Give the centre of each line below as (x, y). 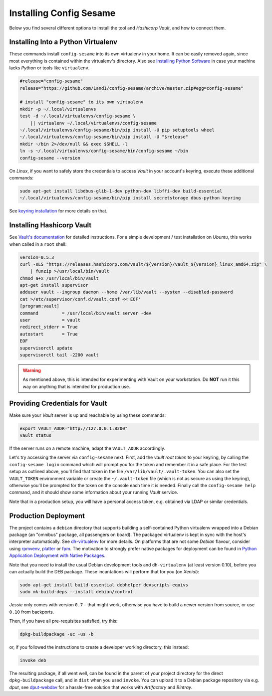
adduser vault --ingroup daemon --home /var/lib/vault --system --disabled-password (126, 292)
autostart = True (49, 334)
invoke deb (33, 660)
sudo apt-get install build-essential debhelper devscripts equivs (104, 585)
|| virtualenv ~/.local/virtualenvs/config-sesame (93, 123)
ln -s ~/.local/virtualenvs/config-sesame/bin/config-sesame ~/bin (104, 151)
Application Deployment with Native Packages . (57, 555)
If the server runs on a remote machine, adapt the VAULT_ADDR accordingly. (87, 448)
